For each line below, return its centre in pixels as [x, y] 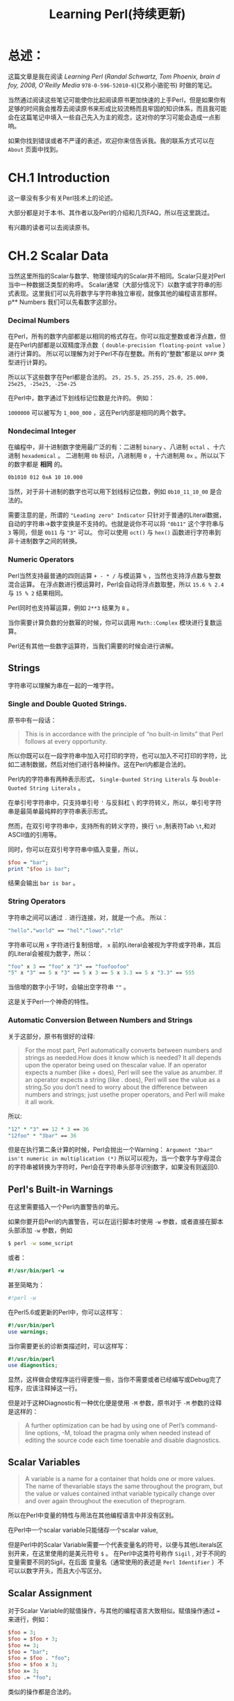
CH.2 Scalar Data [58, 256]
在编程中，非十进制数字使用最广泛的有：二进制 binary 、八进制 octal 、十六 [117, 447]
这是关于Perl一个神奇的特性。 [50, 1002]
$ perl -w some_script [41, 1244]
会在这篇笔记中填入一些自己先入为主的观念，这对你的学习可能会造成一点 [111, 117]
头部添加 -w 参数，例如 [40, 1230]
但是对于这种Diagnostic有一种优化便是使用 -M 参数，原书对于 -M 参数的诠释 [115, 1403]
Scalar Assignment [50, 1593]
